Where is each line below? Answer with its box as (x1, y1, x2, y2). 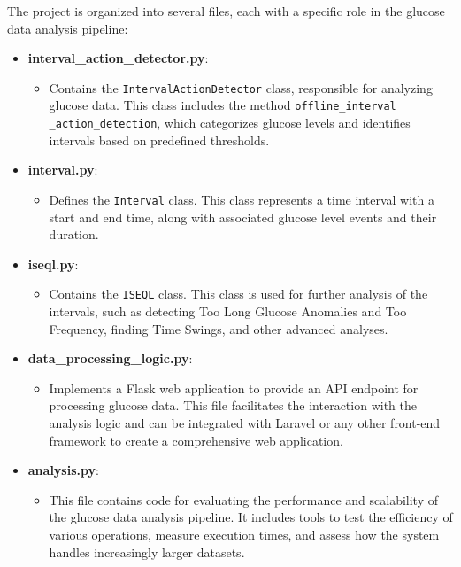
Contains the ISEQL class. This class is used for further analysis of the (49, 284, 428, 303)
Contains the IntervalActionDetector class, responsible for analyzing (49, 78, 433, 97)
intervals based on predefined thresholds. (49, 130, 270, 149)
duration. (49, 225, 99, 244)
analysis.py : (27, 461, 99, 479)
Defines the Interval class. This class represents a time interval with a (49, 190, 434, 208)
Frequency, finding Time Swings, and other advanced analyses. (49, 319, 388, 338)
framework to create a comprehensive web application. (49, 431, 343, 449)
